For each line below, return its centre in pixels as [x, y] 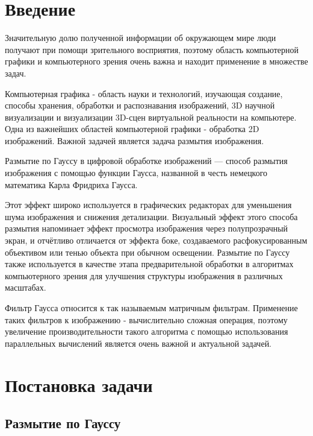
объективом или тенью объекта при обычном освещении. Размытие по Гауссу [147, 252]
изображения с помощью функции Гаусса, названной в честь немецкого [136, 173]
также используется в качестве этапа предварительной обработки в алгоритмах [149, 264]
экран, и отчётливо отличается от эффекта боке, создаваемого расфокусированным [156, 240]
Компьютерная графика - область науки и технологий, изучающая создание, [144, 93]
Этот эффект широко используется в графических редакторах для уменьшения [148, 205]
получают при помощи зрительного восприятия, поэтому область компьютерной [152, 49]
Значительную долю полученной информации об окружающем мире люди [141, 38]
